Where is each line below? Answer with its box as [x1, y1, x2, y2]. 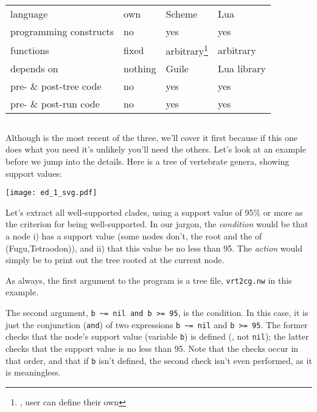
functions [10, 43, 49, 57]
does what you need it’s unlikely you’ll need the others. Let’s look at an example [5, 143, 307, 156]
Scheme [165, 7, 198, 21]
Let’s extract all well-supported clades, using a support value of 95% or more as [5, 205, 303, 218]
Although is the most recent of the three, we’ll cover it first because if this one [5, 131, 298, 143]
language [10, 7, 48, 21]
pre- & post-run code [10, 97, 100, 111]
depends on [10, 61, 58, 76]
